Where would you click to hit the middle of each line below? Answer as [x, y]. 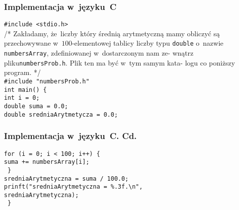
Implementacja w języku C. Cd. [71, 136]
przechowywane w [31, 43]
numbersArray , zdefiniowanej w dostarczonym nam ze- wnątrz [99, 53]
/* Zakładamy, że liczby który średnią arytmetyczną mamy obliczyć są [112, 33]
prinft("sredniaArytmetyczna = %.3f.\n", [74, 187]
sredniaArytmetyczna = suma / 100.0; [66, 178]
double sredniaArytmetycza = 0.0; [61, 114]
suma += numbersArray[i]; [47, 162]
